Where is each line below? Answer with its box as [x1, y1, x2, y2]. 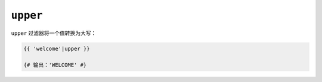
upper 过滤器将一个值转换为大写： [11, 29, 97, 37]
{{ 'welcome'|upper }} [23, 45, 90, 52]
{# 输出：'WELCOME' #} [23, 62, 87, 68]
